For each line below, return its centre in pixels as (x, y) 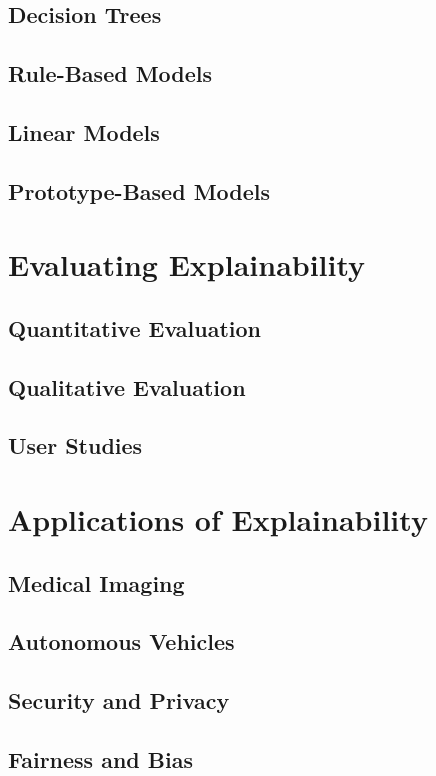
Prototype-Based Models (139, 190)
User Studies (75, 445)
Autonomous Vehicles (121, 641)
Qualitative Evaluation (127, 386)
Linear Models (84, 131)
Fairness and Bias (100, 758)
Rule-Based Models (110, 73)
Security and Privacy (119, 700)
